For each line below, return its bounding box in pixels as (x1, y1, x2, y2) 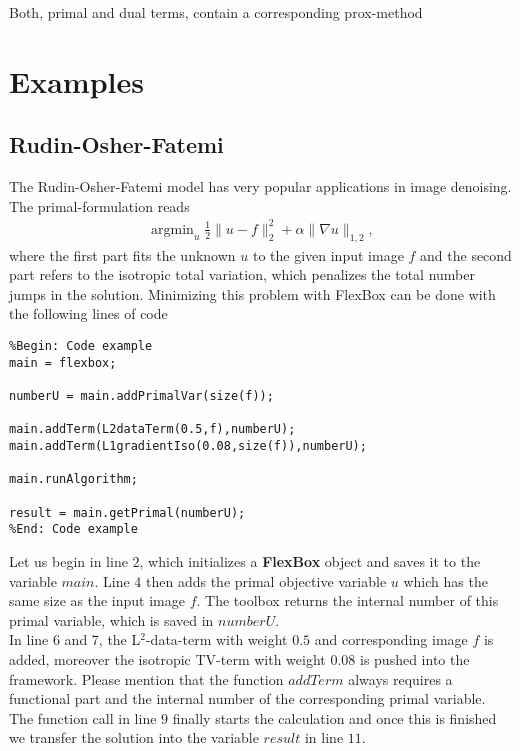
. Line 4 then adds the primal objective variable (94, 570, 387, 591)
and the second (420, 244, 512, 265)
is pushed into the (360, 648, 470, 669)
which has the (403, 570, 488, 591)
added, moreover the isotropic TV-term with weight (9, 648, 326, 669)
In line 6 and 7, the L (9, 629, 141, 650)
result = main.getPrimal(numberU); (9, 505, 246, 520)
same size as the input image (9, 590, 185, 611)
